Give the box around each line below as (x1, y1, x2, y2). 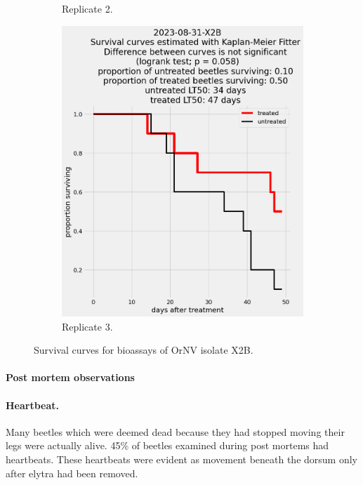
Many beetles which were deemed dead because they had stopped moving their (6, 424, 345, 439)
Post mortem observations (6, 370, 135, 385)
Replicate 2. (62, 1, 113, 15)
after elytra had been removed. (6, 465, 138, 480)
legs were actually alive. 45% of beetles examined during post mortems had (6, 438, 329, 453)
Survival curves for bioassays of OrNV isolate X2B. (34, 343, 253, 357)
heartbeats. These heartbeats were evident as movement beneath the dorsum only (6, 451, 357, 466)
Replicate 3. (62, 319, 113, 333)
